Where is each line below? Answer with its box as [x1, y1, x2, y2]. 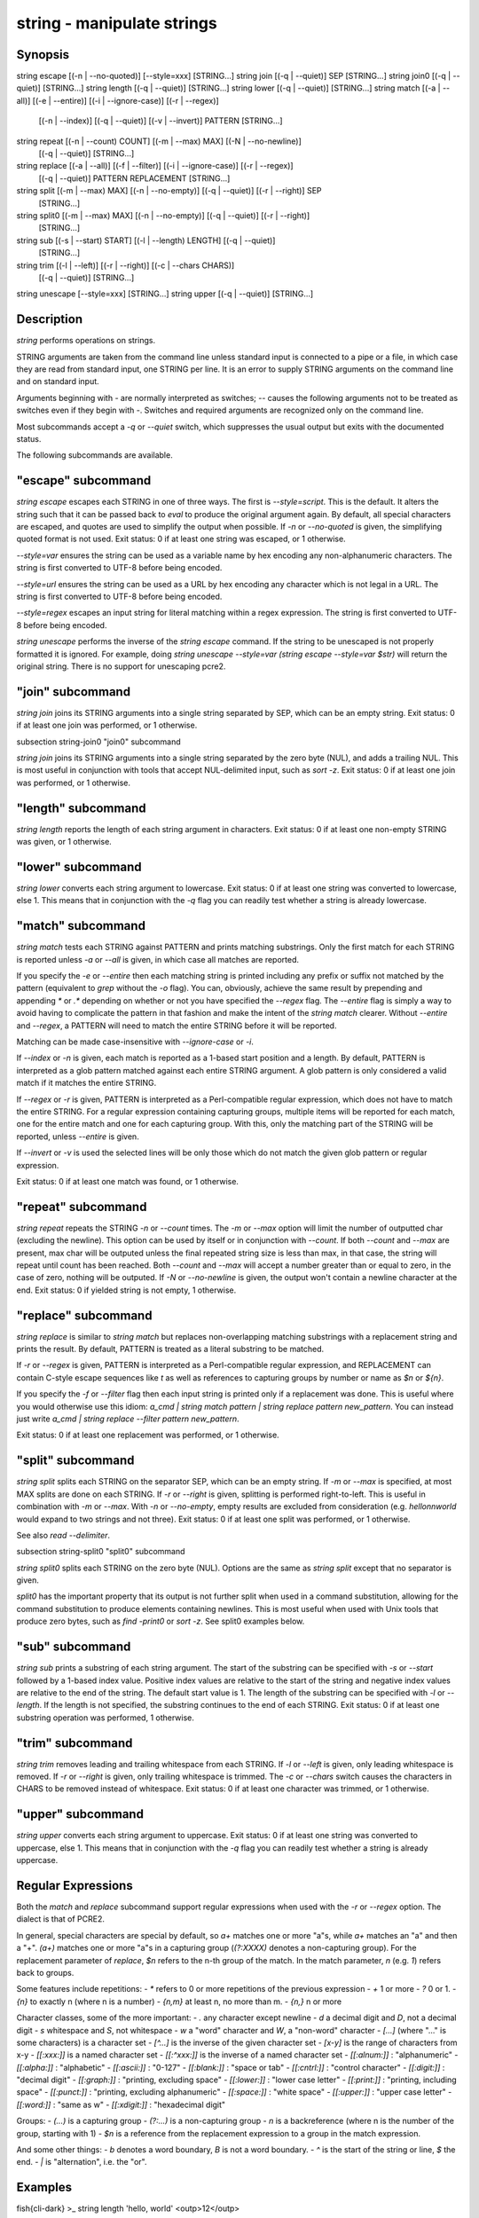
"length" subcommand [16, 800, 146, 815]
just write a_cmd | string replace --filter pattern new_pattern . [16, 1413, 239, 1424]
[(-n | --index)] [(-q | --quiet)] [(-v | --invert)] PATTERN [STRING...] [38, 115, 283, 126]
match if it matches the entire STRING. [16, 1078, 157, 1089]
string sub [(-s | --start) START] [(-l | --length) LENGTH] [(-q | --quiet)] [16, 235, 276, 246]
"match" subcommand [16, 918, 146, 933]
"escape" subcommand [16, 473, 152, 488]
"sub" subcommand [16, 1640, 131, 1655]
